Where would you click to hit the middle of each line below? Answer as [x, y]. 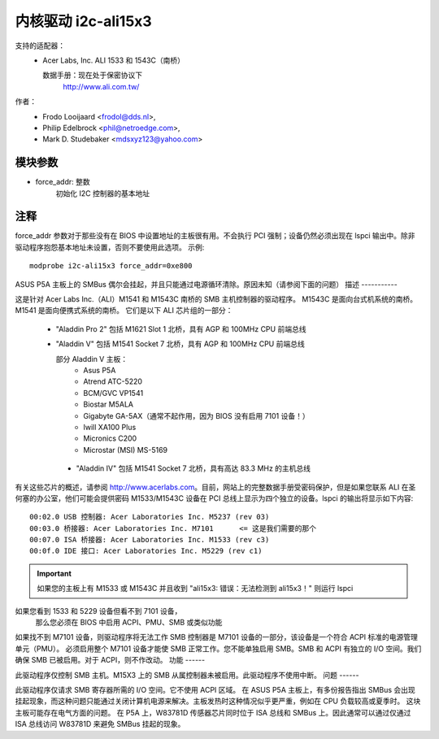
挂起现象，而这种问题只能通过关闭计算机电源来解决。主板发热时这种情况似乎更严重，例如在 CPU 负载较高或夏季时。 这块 [218, 701]
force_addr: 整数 [63, 182]
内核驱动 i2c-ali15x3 [83, 21]
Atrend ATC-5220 [113, 381]
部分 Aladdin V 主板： [92, 359]
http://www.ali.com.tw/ [101, 86]
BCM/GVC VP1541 [113, 393]
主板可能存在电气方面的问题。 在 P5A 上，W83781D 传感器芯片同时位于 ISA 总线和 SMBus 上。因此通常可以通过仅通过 [213, 712]
